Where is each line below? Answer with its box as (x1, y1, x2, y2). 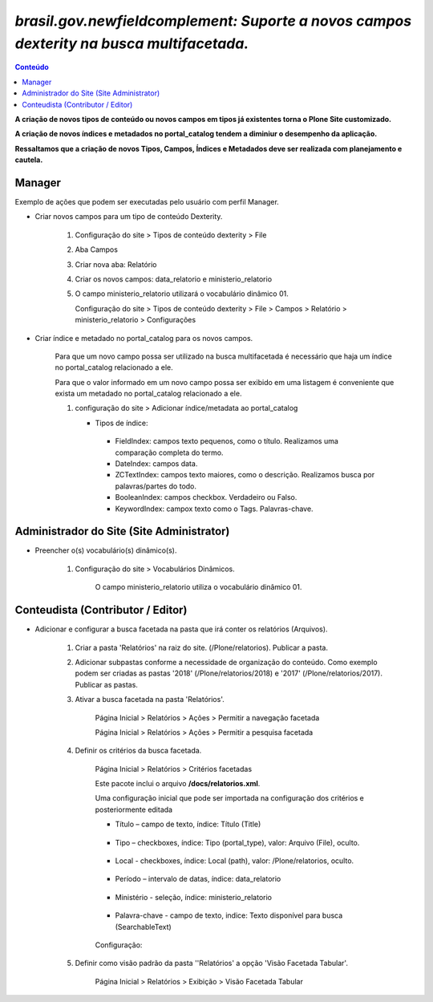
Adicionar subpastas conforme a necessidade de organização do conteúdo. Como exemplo (75, 657, 378, 667)
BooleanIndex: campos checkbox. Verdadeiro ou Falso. (115, 493, 297, 502)
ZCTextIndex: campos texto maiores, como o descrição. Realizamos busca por (115, 470, 375, 480)
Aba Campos (75, 245, 118, 254)
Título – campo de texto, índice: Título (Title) (115, 819, 261, 830)
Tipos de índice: (95, 418, 148, 428)
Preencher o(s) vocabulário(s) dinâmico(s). (34, 546, 177, 555)
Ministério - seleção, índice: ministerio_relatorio (115, 892, 273, 902)
